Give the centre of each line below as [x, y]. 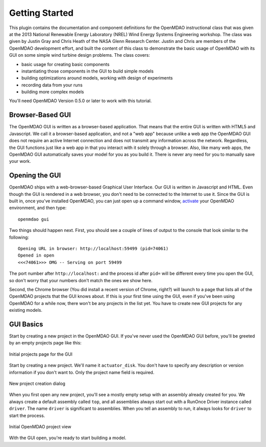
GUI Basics [26, 324]
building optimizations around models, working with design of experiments [97, 78]
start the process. [27, 415]
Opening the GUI [35, 175]
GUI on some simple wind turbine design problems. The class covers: [80, 55]
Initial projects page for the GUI [41, 354]
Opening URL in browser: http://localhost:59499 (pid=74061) [93, 248]
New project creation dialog [37, 383]
